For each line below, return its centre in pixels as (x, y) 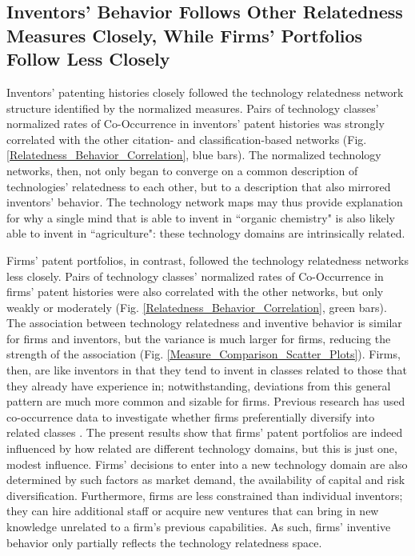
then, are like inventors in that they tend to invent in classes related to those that (207, 370)
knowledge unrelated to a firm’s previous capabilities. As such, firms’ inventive (199, 527)
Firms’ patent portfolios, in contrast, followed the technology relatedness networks (207, 260)
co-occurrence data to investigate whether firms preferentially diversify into (191, 416)
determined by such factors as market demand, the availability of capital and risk (206, 480)
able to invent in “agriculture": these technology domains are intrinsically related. (206, 233)
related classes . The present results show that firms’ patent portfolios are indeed (205, 432)
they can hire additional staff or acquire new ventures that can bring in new (193, 511)
